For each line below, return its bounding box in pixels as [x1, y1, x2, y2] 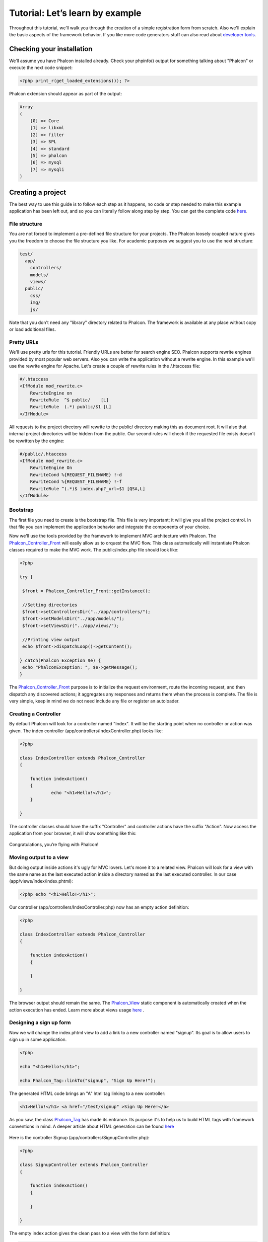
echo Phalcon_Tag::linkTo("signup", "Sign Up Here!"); [19, 1078, 156, 1083]
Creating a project [9, 188, 67, 196]
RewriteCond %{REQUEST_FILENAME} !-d [30, 472, 122, 477]
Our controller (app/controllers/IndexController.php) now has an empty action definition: [9, 904, 190, 910]
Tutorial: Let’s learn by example [9, 7, 141, 18]
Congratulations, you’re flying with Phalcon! [9, 842, 99, 848]
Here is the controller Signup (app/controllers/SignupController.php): [9, 1135, 150, 1141]
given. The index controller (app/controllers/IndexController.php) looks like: [9, 728, 163, 734]
